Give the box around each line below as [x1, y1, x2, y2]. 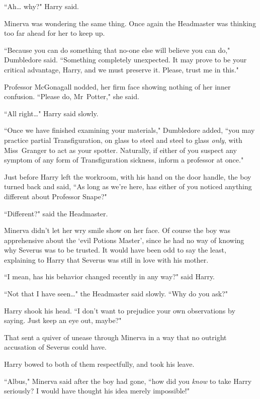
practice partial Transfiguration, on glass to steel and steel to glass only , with [4, 134, 242, 145]
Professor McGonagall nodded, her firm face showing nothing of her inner [4, 81, 231, 92]
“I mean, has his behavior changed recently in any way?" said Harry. [4, 271, 215, 282]
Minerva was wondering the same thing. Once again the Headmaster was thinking [4, 18, 256, 28]
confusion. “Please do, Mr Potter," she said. [4, 91, 139, 102]
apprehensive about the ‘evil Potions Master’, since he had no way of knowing [4, 234, 244, 245]
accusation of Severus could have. [4, 342, 107, 352]
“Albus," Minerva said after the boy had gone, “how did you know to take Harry [4, 375, 252, 386]
